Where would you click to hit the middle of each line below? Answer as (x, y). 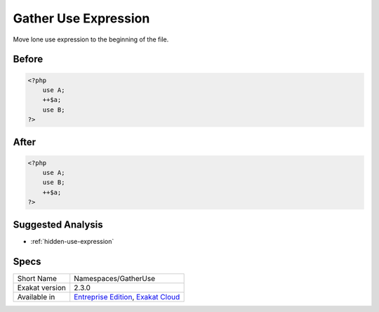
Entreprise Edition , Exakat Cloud (127, 297)
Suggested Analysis (58, 225)
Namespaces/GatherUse (115, 278)
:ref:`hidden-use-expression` (72, 241)
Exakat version (41, 287)
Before (28, 59)
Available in (36, 297)
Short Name (37, 278)
